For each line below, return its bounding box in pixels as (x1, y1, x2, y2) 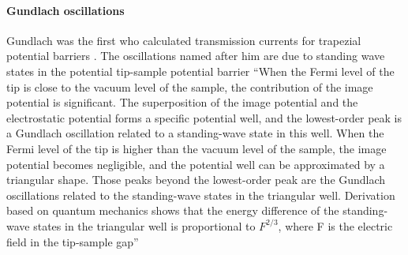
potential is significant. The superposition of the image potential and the (6, 94, 358, 111)
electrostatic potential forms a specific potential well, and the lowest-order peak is (6, 109, 402, 126)
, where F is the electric (278, 217, 393, 234)
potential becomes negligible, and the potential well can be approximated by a (6, 156, 385, 172)
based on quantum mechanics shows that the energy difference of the (6, 202, 339, 219)
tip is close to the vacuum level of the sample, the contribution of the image (6, 78, 373, 95)
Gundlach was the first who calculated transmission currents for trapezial (6, 32, 361, 48)
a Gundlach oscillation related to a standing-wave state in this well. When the (6, 125, 384, 141)
